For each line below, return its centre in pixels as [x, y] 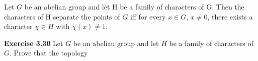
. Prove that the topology [49, 53]
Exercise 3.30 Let [34, 43]
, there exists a [230, 16]
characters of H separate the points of [62, 16]
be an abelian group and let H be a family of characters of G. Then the [134, 6]
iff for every [148, 16]
